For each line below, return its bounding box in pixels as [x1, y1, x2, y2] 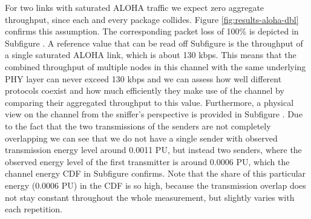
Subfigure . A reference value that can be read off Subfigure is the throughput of [5, 36, 303, 49]
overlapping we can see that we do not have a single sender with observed [5, 131, 278, 144]
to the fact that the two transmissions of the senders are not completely [5, 119, 271, 132]
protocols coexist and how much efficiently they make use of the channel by [5, 84, 284, 97]
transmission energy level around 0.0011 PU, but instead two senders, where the [5, 143, 302, 156]
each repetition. [5, 203, 62, 215]
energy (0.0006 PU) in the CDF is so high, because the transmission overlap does [5, 178, 306, 191]
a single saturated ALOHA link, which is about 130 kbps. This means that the [5, 48, 296, 61]
